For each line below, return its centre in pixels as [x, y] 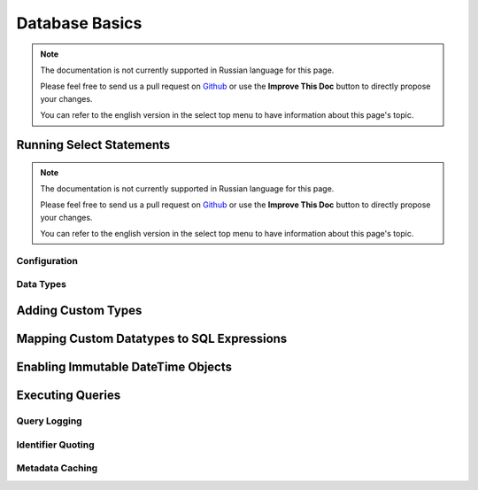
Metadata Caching [57, 468]
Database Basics [79, 23]
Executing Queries [69, 396]
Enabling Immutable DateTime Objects [124, 367]
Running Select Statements [93, 145]
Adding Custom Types [79, 311]
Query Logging [50, 421]
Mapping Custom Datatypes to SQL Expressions [152, 339]
